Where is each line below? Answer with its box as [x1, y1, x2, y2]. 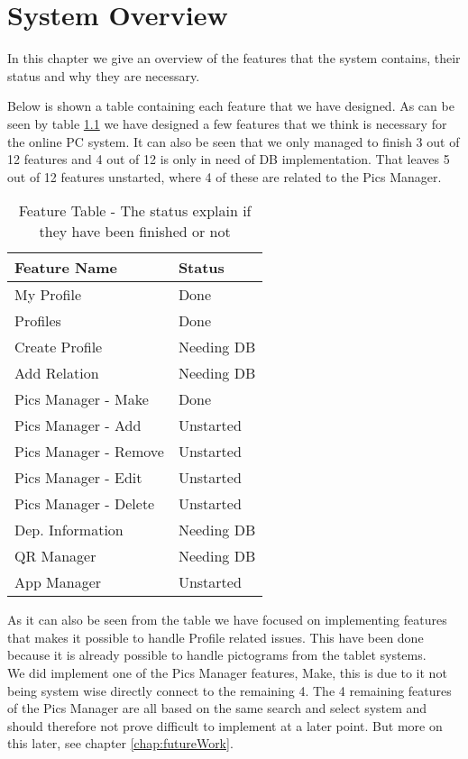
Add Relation [14, 362, 99, 384]
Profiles [14, 310, 61, 332]
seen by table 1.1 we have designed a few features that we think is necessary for [7, 114, 447, 133]
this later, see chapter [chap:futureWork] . [7, 734, 234, 753]
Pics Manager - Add [14, 415, 142, 436]
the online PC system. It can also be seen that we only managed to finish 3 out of [7, 132, 460, 151]
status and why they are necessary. [7, 66, 200, 85]
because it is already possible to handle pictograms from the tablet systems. [7, 645, 427, 664]
